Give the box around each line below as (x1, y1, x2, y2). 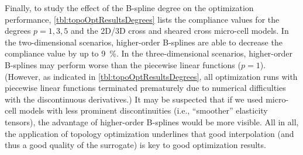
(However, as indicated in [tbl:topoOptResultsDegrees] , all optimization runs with (5, 70, 298, 82)
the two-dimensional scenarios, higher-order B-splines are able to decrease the (5, 36, 283, 48)
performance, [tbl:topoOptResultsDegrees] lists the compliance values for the (5, 13, 280, 25)
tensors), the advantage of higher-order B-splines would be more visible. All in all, (5, 115, 299, 128)
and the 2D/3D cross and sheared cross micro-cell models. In (70, 24, 289, 37)
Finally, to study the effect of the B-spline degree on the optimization (5, 2, 254, 13)
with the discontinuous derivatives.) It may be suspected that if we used (5, 93, 263, 105)
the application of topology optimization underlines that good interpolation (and (5, 127, 294, 139)
